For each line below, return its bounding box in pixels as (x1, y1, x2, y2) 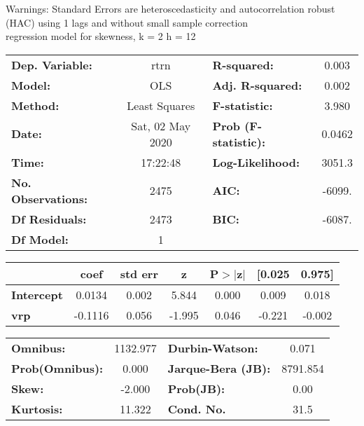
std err (120, 265, 158, 282)
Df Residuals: (11, 210, 87, 227)
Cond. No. (167, 400, 226, 417)
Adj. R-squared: (212, 76, 302, 93)
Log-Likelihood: (212, 153, 300, 170)
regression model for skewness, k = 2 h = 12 (6, 29, 196, 43)
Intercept (11, 286, 63, 303)
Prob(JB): (167, 380, 225, 397)
